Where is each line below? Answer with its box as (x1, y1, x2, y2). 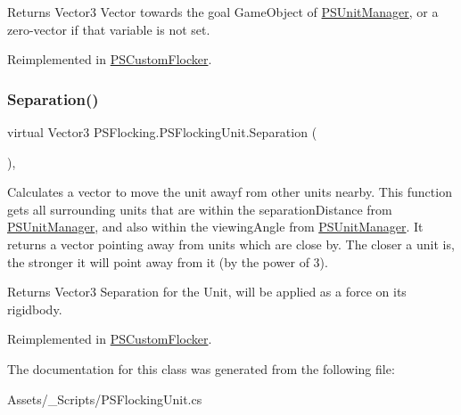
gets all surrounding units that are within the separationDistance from (7, 199, 392, 218)
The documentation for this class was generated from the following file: (7, 359, 395, 378)
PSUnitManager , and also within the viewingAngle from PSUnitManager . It (7, 217, 424, 236)
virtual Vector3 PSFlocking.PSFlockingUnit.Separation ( (7, 123, 317, 141)
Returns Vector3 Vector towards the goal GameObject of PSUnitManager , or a (7, 3, 439, 20)
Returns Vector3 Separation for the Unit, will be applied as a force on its (7, 282, 407, 301)
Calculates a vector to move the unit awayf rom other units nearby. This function (7, 183, 452, 201)
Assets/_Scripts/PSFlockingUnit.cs (7, 389, 202, 408)
